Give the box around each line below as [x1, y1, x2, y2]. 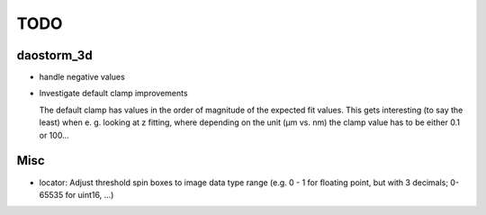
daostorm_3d [16, 48, 94, 63]
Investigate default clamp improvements [39, 88, 188, 99]
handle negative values [39, 72, 125, 83]
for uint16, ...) [65, 189, 114, 200]
